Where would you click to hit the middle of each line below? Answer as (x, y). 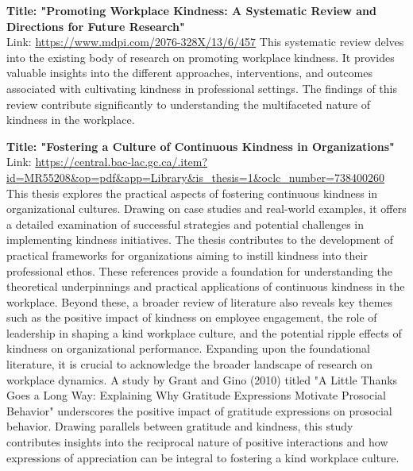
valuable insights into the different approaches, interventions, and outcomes (189, 73)
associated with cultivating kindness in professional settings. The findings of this (202, 88)
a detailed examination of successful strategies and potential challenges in (185, 224)
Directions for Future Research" (96, 26)
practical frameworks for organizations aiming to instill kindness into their (187, 255)
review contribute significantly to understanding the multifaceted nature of (189, 104)
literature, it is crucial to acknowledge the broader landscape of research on (189, 364)
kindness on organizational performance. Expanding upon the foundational (188, 348)
